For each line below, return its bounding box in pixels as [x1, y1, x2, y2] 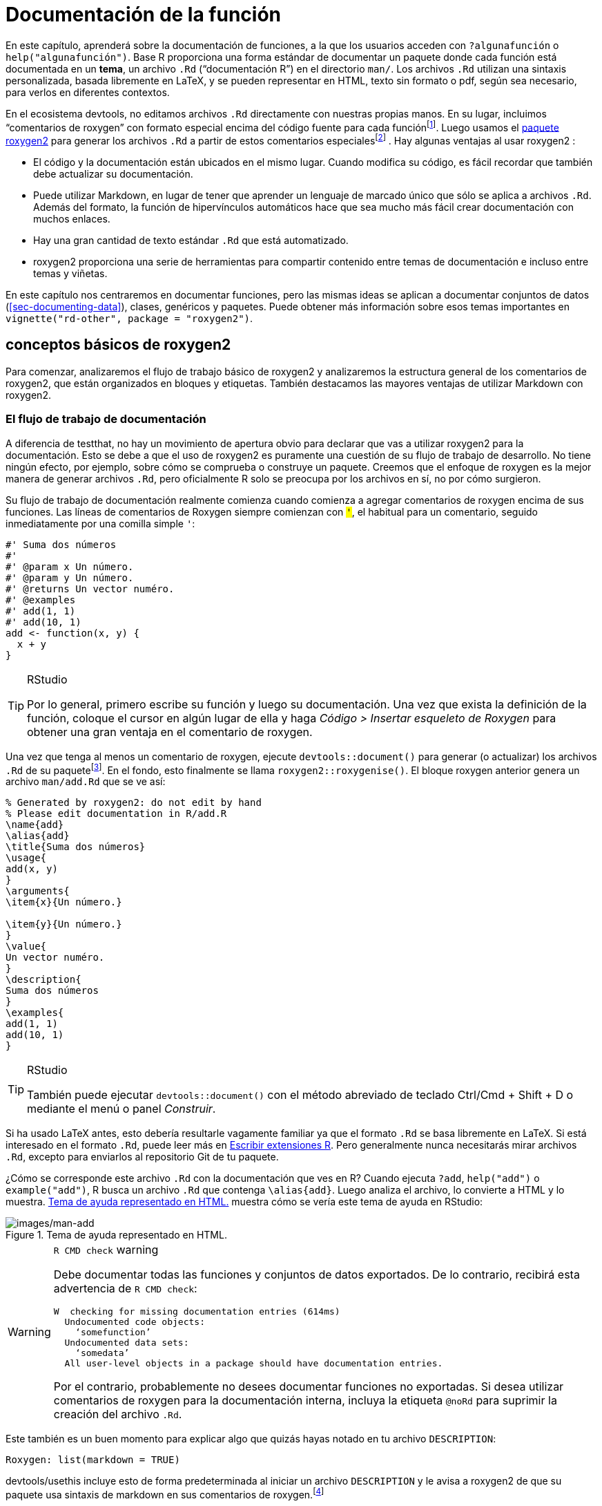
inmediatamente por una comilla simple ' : [6, 517, 195, 529]
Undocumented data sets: [64, 1337, 189, 1348]
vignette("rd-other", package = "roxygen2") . [6, 312, 253, 325]
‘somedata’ [75, 1348, 130, 1359]
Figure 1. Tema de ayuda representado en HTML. [6, 1229, 227, 1241]
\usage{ [6, 852, 47, 864]
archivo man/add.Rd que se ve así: [6, 775, 166, 788]
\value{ [6, 941, 47, 952]
